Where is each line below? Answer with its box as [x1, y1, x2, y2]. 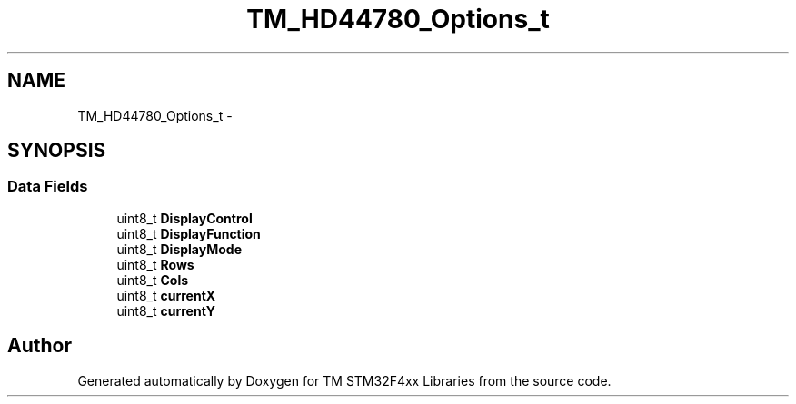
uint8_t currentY [116, 302, 215, 319]
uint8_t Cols [116, 271, 189, 288]
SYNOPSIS [7, 139, 106, 163]
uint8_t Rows [116, 256, 194, 272]
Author [7, 334, 72, 358]
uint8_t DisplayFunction [116, 225, 261, 241]
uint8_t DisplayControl [116, 210, 253, 226]
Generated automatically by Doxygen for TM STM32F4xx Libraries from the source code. [77, 372, 612, 389]
